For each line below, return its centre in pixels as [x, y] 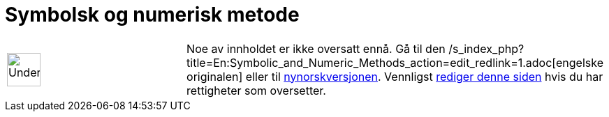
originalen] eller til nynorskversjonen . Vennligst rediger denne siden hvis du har [395, 76]
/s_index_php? [486, 48]
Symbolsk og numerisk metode [152, 15]
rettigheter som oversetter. [256, 90]
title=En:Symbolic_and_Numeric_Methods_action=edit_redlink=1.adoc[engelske [395, 62]
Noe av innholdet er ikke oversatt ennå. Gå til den [316, 48]
